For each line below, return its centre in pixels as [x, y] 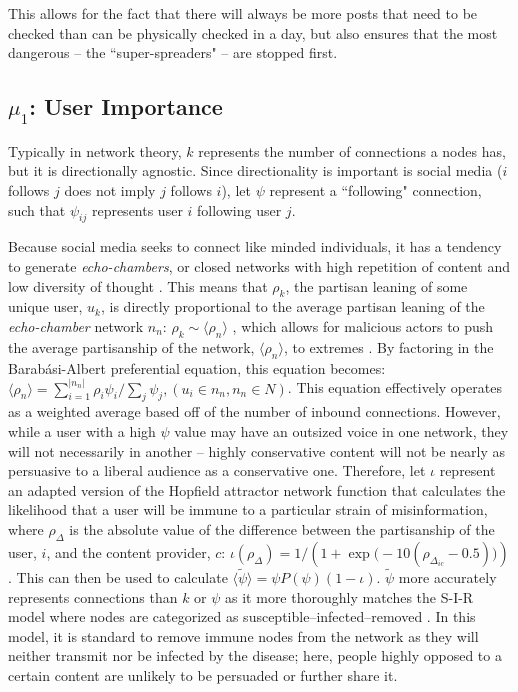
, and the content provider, [128, 551]
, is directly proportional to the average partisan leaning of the [292, 306]
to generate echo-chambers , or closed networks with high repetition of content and [259, 265]
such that [37, 209]
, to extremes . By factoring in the [388, 346]
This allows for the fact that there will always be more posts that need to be [243, 13]
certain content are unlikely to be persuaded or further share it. [203, 674]
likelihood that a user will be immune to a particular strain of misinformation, [248, 509]
